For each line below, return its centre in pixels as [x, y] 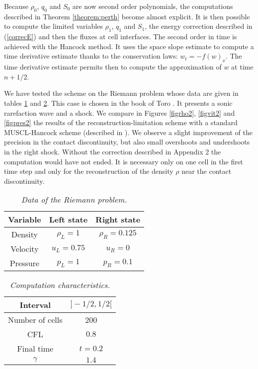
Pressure [24, 263]
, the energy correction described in [199, 26]
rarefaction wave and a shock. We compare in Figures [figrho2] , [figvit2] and [120, 112]
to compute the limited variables [53, 26]
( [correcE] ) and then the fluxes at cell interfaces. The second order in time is [121, 37]
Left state [68, 220]
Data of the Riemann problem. [74, 200]
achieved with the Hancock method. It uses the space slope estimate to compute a [129, 46]
